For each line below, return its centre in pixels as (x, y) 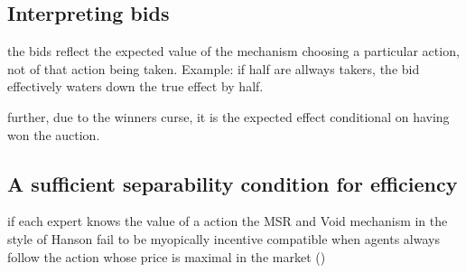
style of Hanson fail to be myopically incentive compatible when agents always (224, 238)
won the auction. (54, 134)
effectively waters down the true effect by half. (135, 86)
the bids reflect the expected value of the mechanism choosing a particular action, (233, 51)
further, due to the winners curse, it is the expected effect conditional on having (228, 116)
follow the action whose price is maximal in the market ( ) (167, 256)
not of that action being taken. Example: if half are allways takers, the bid (214, 68)
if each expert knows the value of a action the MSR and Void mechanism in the (228, 221)
